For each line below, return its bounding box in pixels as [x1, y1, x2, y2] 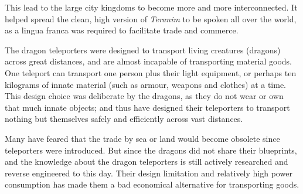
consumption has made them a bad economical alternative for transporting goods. [5, 178, 299, 190]
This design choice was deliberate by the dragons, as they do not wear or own [5, 90, 284, 102]
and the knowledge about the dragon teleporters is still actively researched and [5, 155, 288, 168]
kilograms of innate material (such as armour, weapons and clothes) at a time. [5, 78, 287, 90]
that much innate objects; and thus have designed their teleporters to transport [5, 101, 290, 113]
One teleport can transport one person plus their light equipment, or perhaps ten [5, 66, 297, 79]
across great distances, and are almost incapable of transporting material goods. [5, 55, 292, 67]
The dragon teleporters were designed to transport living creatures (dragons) [5, 43, 281, 56]
